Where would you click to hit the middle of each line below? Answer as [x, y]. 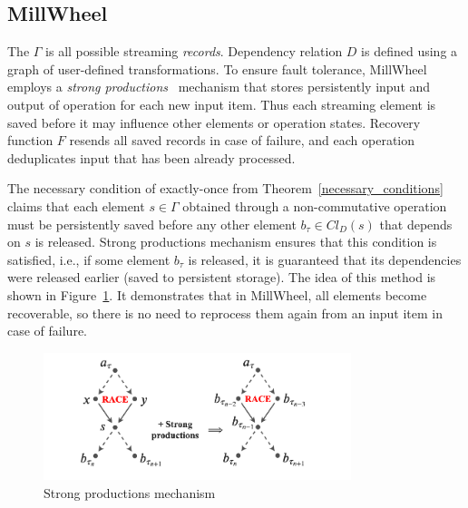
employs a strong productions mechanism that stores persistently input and [219, 87]
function [30, 140]
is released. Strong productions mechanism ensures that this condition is [236, 242]
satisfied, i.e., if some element [89, 259]
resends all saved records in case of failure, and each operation [242, 140]
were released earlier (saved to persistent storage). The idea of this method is [222, 277]
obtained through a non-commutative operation [315, 205]
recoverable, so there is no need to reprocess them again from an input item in [225, 313]
